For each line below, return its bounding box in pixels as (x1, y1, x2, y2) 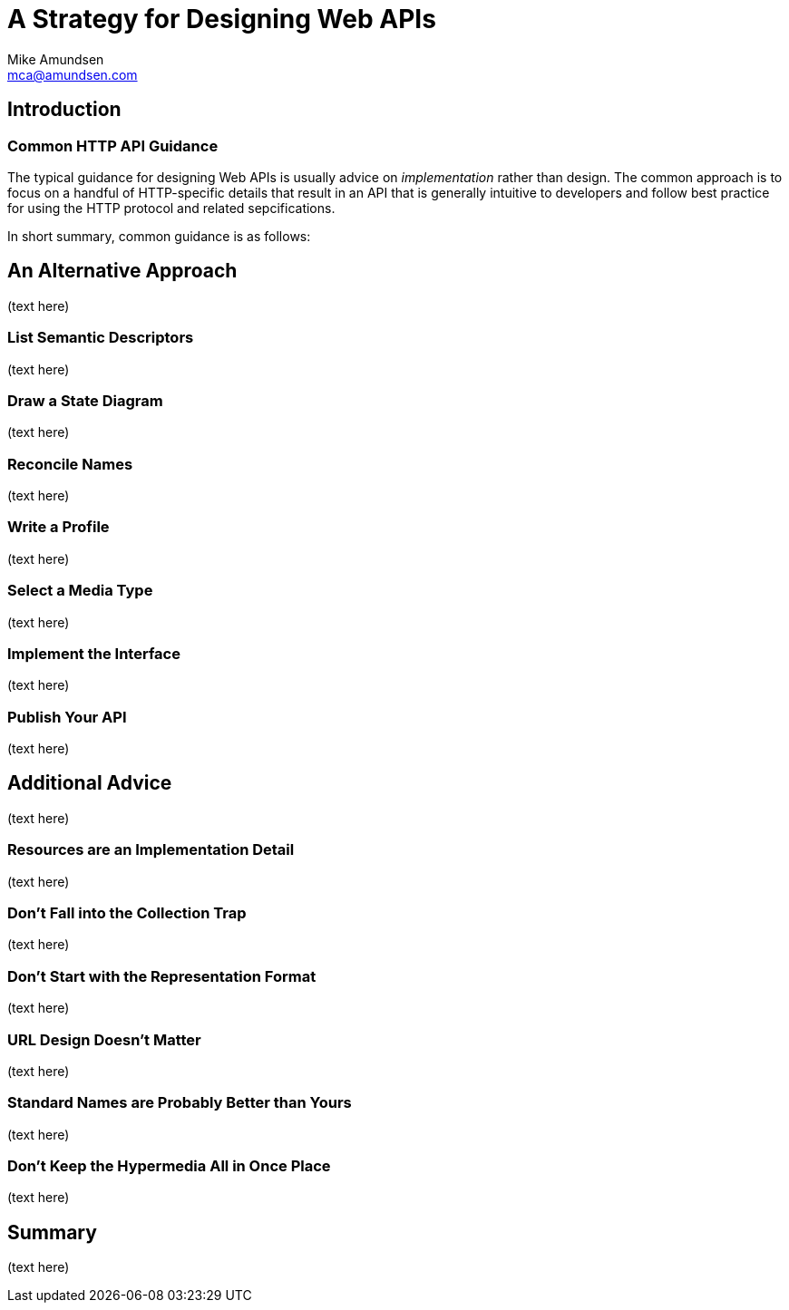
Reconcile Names (7, 454, 133, 473)
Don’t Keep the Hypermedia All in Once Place (7, 1157, 331, 1176)
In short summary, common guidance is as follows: (7, 228, 311, 244)
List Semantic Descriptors (7, 328, 194, 347)
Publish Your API (7, 707, 127, 726)
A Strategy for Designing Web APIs (7, 4, 436, 34)
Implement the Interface (7, 644, 180, 663)
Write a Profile (7, 518, 110, 537)
